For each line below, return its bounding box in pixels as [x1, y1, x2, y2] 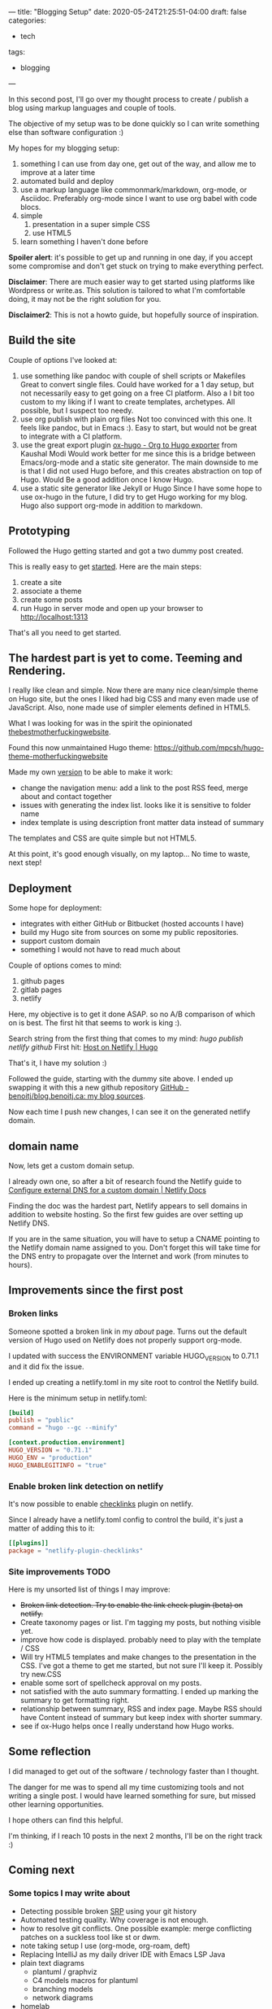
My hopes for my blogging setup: [8, 143, 120, 153]
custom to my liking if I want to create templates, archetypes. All [19, 396, 235, 406]
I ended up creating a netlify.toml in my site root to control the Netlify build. [8, 1377, 259, 1387]
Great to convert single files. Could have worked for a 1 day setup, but [19, 379, 254, 389]
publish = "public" [8, 1416, 75, 1425]
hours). [8, 1260, 32, 1270]
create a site [19, 577, 63, 587]
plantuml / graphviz [32, 1967, 97, 1976]
